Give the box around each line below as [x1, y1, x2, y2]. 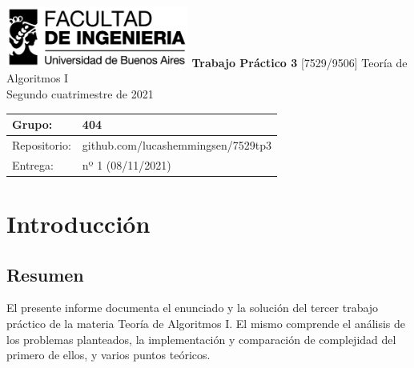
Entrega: [12, 156, 54, 173]
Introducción [6, 206, 151, 239]
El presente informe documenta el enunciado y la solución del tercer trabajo [6, 299, 379, 316]
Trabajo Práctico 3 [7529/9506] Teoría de [191, 54, 408, 70]
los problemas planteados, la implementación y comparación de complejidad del [6, 330, 396, 347]
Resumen [6, 262, 84, 286]
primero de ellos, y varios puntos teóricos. [6, 346, 211, 363]
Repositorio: [12, 136, 71, 153]
